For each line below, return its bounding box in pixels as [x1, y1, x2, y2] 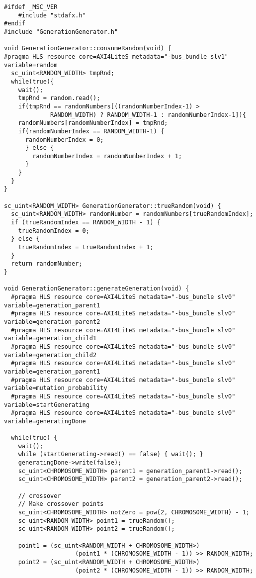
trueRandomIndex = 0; [18, 227, 89, 234]
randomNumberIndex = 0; [25, 136, 104, 143]
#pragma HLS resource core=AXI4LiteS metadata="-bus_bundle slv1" [4, 53, 229, 60]
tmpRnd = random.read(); [18, 95, 100, 102]
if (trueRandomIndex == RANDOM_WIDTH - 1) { [11, 219, 161, 226]
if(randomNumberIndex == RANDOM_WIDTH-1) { [18, 127, 165, 135]
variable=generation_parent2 [4, 318, 100, 325]
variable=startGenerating [4, 401, 89, 408]
